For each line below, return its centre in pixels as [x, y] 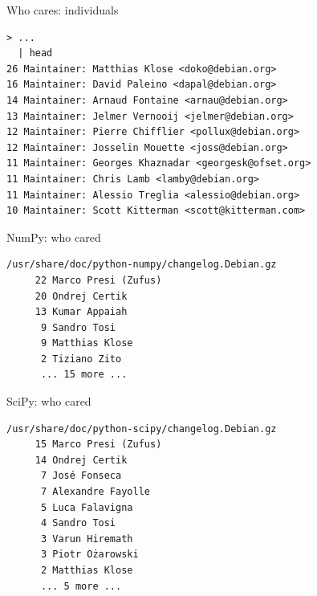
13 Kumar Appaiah [81, 312]
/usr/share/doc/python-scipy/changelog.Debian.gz [142, 429]
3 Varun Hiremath [87, 539]
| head [35, 53]
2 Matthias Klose [87, 570]
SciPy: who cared [49, 401]
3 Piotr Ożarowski [89, 555]
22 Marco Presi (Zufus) [98, 280]
